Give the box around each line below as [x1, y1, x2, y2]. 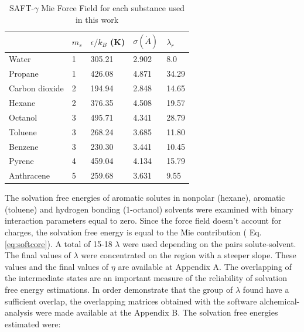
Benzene [9, 140, 39, 152]
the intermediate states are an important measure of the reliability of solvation [5, 272, 287, 284]
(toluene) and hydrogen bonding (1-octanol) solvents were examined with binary [5, 203, 293, 215]
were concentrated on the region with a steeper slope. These [81, 249, 296, 261]
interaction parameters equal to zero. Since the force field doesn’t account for [5, 214, 282, 227]
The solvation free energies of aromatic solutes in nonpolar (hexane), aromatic [5, 191, 285, 204]
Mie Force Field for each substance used [41, 2, 185, 13]
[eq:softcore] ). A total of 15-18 [5, 237, 112, 249]
